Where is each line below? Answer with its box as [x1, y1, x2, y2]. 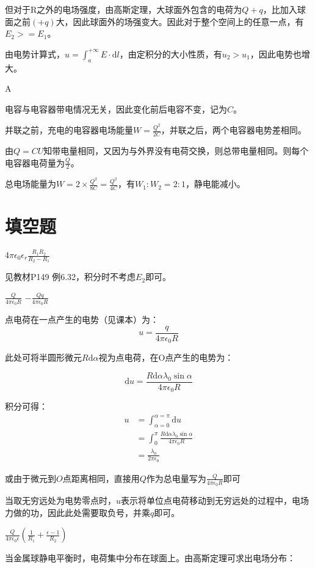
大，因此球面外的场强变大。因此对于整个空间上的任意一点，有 [56, 15, 304, 28]
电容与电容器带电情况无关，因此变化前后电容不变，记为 [5, 102, 227, 115]
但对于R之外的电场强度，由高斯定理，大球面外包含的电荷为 [5, 3, 242, 15]
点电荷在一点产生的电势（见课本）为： [5, 313, 159, 326]
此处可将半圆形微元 [5, 351, 82, 364]
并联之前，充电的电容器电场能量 [5, 124, 133, 136]
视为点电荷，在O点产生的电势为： [98, 351, 234, 364]
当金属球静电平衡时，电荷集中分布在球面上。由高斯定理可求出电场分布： [5, 551, 295, 564]
